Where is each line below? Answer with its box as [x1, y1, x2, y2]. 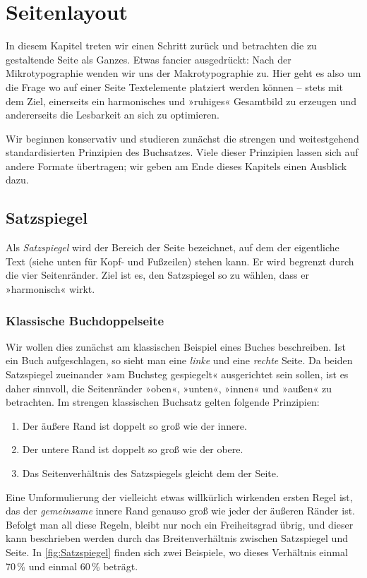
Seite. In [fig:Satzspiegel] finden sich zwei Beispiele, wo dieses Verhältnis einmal [6, 544, 348, 559]
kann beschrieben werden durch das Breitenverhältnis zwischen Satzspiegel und [6, 531, 348, 546]
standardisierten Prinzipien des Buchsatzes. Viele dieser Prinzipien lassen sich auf [6, 145, 359, 159]
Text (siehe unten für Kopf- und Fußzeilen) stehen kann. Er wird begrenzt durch [6, 253, 354, 268]
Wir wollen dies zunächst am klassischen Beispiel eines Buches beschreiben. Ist [6, 339, 346, 354]
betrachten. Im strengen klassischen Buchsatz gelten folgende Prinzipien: [6, 395, 320, 409]
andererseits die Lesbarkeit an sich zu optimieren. [6, 107, 219, 122]
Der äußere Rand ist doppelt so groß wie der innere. [22, 418, 247, 433]
